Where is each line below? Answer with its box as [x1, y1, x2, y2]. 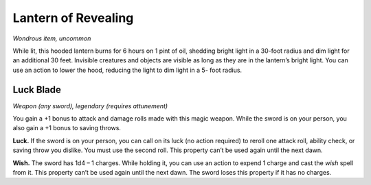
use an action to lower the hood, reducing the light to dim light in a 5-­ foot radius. [12, 66, 243, 74]
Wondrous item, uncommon [12, 34, 91, 42]
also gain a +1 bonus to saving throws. [12, 124, 122, 132]
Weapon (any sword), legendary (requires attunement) [12, 101, 168, 110]
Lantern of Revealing [12, 10, 134, 25]
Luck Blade [12, 84, 61, 95]
